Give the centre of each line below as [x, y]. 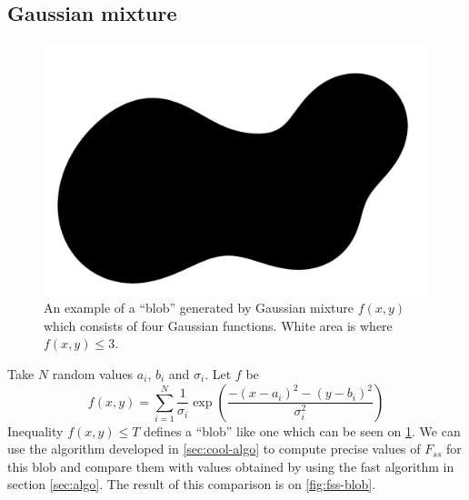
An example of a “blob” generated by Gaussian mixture [199, 308]
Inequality [35, 430]
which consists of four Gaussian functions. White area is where [218, 325]
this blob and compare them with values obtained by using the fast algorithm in [231, 466]
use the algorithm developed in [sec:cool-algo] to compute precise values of [214, 449]
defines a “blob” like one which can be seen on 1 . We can [302, 430]
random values [93, 374]
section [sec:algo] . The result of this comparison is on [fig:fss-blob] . [192, 484]
